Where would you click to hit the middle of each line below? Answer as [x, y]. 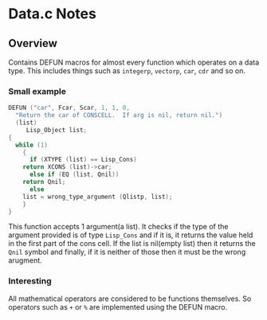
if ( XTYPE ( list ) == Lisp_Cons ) [83, 160]
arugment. [25, 260]
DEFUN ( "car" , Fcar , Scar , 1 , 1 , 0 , [69, 108]
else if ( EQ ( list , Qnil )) [74, 175]
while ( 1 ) [31, 145]
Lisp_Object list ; [57, 130]
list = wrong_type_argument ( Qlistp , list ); [98, 197]
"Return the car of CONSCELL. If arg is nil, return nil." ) [119, 115]
